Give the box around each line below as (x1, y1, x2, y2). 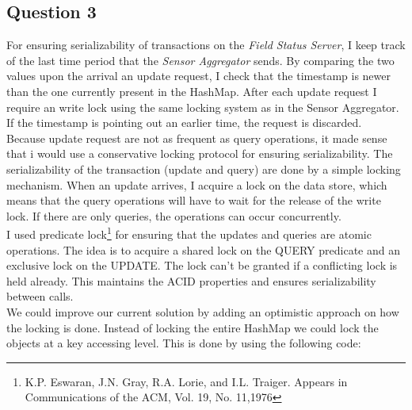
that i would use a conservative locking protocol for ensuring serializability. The (6, 145, 393, 162)
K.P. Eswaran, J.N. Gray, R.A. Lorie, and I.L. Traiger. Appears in (25, 373, 348, 389)
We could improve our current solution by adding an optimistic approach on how (6, 303, 399, 320)
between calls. (6, 288, 74, 305)
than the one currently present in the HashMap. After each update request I (6, 82, 377, 99)
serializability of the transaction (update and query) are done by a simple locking (6, 160, 401, 177)
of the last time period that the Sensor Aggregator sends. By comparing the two (6, 52, 395, 68)
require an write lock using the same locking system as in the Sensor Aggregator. (6, 98, 399, 115)
